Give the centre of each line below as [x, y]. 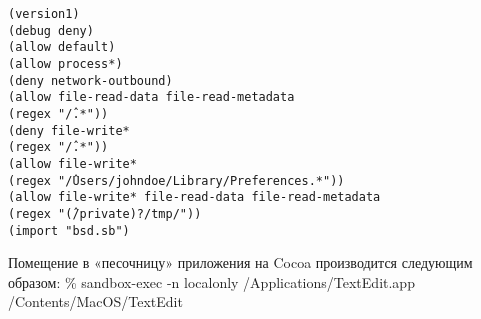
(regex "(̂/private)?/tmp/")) [105, 213]
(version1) [44, 14]
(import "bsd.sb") [69, 230]
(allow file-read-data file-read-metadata [151, 97]
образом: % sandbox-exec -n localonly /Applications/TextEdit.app [211, 281]
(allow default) [62, 47]
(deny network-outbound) [90, 80]
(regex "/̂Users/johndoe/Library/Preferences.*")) [176, 180]
